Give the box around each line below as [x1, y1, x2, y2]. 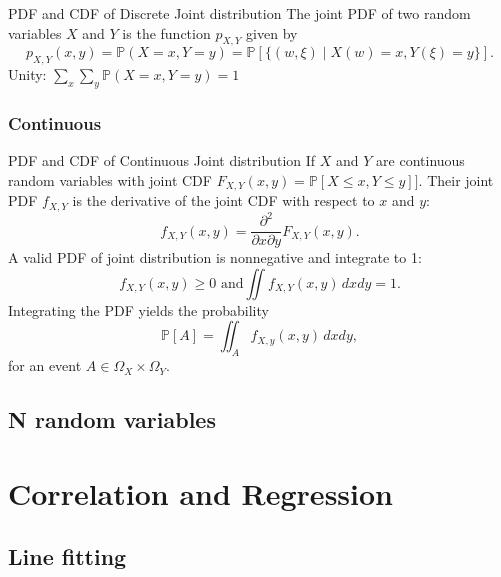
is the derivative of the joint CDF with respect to [72, 190, 375, 211]
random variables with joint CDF [8, 169, 212, 190]
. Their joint [418, 169, 494, 190]
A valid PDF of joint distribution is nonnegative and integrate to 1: [8, 247, 422, 268]
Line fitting [8, 541, 127, 572]
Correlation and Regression [8, 472, 393, 513]
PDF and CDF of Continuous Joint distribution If [8, 150, 316, 171]
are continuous [376, 150, 465, 171]
